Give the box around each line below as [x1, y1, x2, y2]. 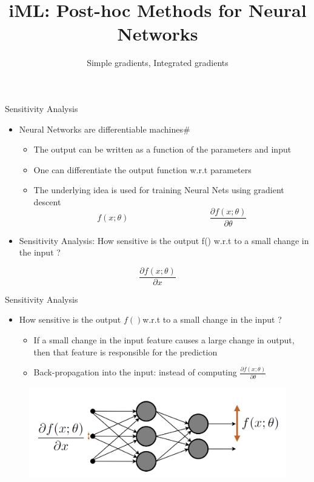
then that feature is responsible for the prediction [33, 345, 218, 358]
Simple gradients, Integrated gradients [87, 56, 229, 69]
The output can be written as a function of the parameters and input [33, 143, 292, 156]
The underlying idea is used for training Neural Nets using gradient [33, 183, 284, 196]
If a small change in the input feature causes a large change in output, [33, 333, 295, 346]
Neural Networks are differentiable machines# [19, 122, 190, 135]
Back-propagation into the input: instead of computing [33, 366, 237, 378]
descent [33, 195, 61, 208]
